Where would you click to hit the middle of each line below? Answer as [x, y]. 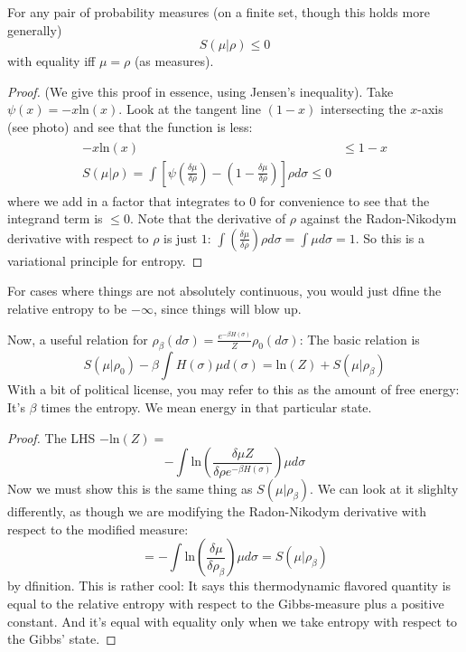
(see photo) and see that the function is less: [130, 126]
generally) [35, 29]
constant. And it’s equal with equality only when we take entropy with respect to [233, 621]
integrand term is [55, 218]
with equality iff [51, 61]
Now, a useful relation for [78, 339]
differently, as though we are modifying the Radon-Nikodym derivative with [217, 511]
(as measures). [174, 61]
